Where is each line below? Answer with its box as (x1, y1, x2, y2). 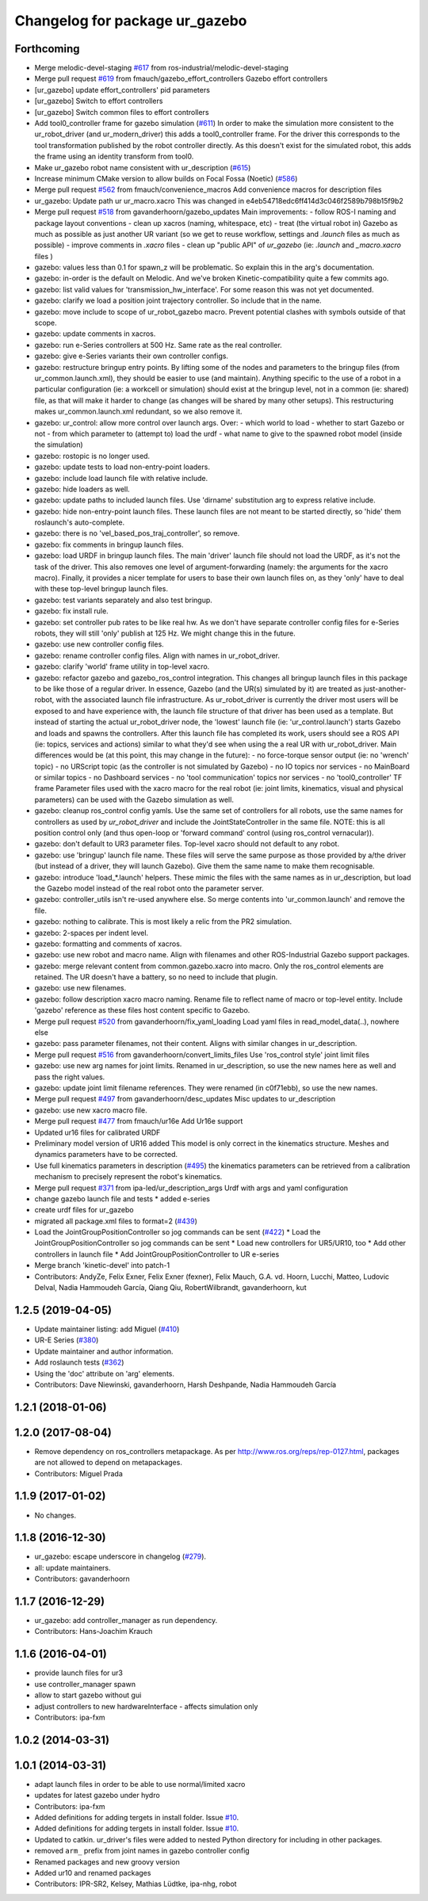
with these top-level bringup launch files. (34, 584, 168, 594)
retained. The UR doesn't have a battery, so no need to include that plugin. (34, 972, 278, 982)
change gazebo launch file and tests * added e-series (34, 1193, 210, 1204)
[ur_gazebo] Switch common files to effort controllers (34, 107, 209, 116)
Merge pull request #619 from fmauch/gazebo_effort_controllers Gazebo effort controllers (34, 74, 328, 83)
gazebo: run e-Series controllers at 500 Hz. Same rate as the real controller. (34, 340, 283, 349)
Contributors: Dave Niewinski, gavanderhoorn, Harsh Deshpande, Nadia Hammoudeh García (34, 1380, 337, 1389)
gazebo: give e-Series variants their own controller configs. (34, 351, 229, 361)
